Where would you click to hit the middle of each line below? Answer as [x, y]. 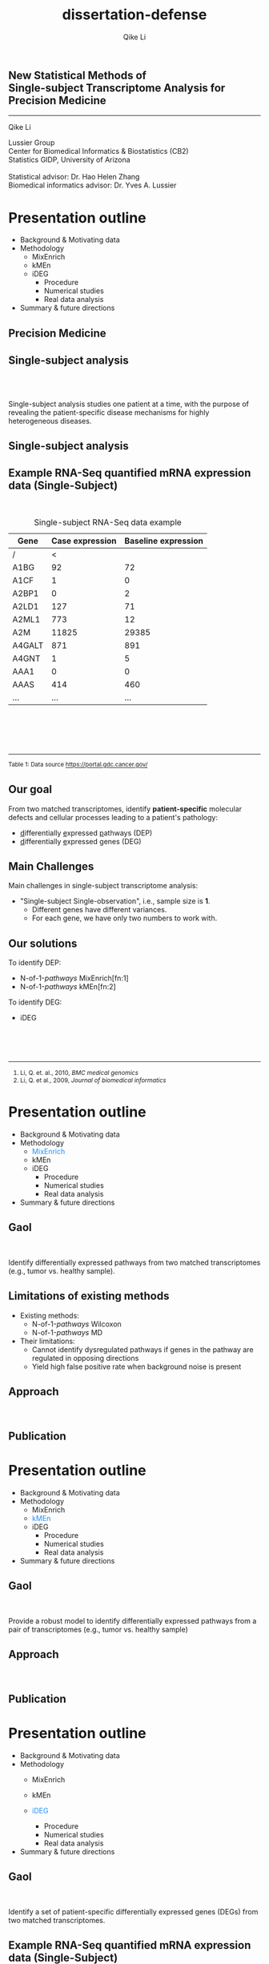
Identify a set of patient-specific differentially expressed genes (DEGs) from [133, 1911]
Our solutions [43, 943]
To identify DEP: [35, 963]
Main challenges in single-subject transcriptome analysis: [103, 886]
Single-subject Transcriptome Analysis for [117, 88]
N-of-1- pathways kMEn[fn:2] [68, 987]
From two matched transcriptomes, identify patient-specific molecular [125, 809]
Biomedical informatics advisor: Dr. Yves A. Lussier [92, 185]
